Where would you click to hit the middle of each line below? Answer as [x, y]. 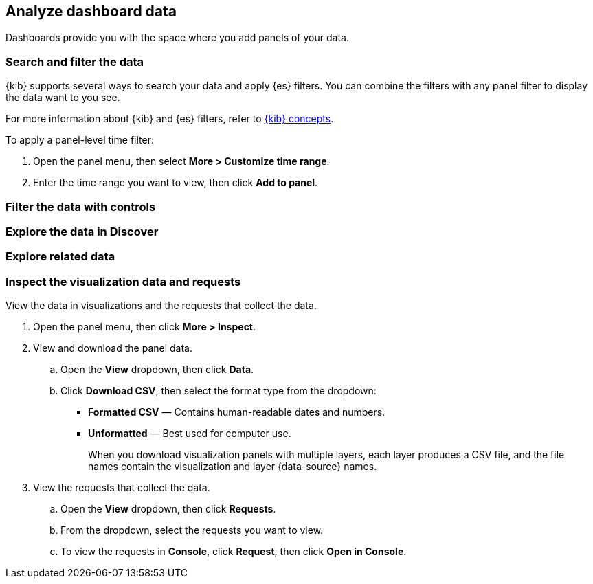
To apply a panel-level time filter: [80, 140]
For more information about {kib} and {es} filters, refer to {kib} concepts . [170, 119]
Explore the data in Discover [82, 231]
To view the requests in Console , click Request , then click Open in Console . [234, 552]
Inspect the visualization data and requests [123, 281]
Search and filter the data [75, 61]
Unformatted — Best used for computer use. [190, 434]
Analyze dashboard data [91, 11]
